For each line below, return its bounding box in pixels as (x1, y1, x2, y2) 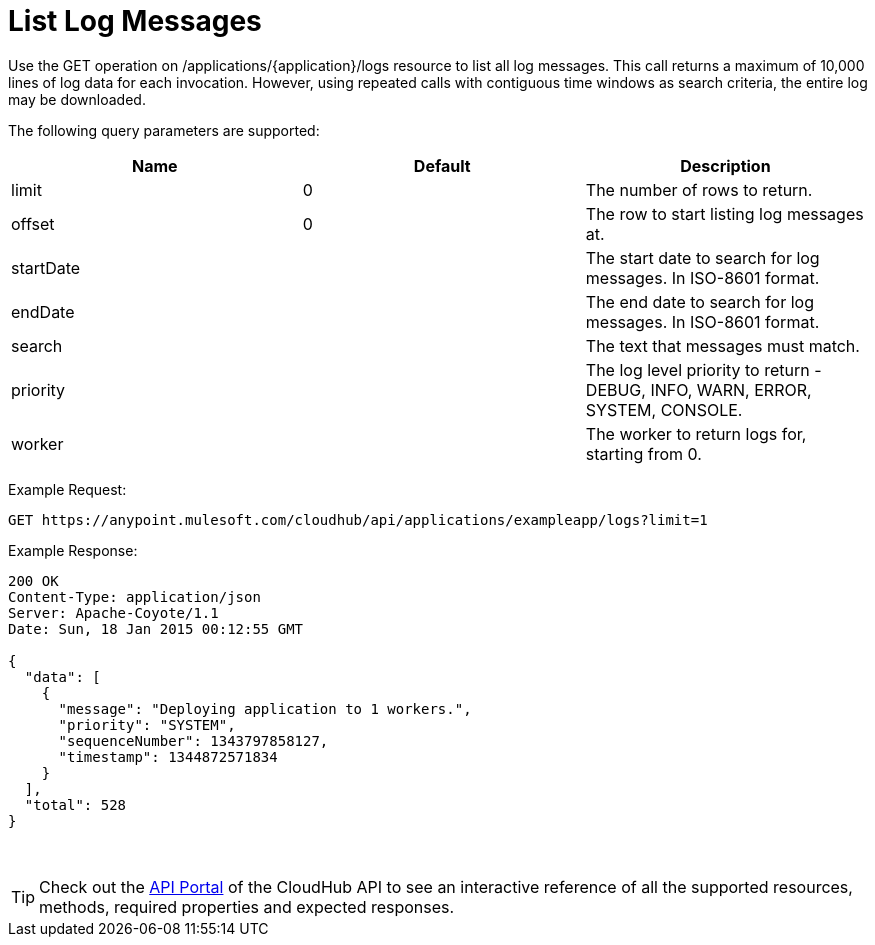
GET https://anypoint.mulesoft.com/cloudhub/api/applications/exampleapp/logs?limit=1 (8, 511, 708, 528)
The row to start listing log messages (585, 203, 864, 224)
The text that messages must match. (585, 335, 860, 356)
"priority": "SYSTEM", (58, 716, 236, 733)
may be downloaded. (8, 90, 146, 108)
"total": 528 (24, 796, 127, 813)
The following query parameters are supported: (8, 121, 320, 139)
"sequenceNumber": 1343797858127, (58, 732, 329, 749)
